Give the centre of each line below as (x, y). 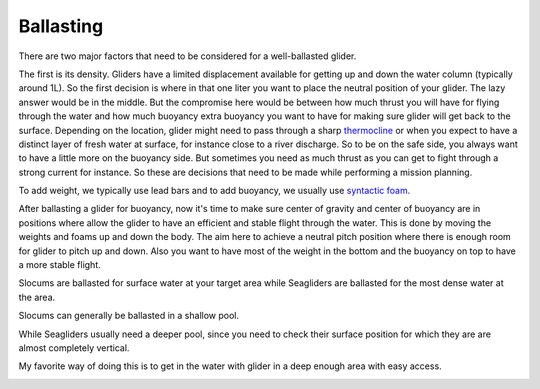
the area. (37, 297)
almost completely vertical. (74, 347)
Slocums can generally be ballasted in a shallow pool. (129, 316)
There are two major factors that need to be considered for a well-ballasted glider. (187, 56)
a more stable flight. (59, 265)
